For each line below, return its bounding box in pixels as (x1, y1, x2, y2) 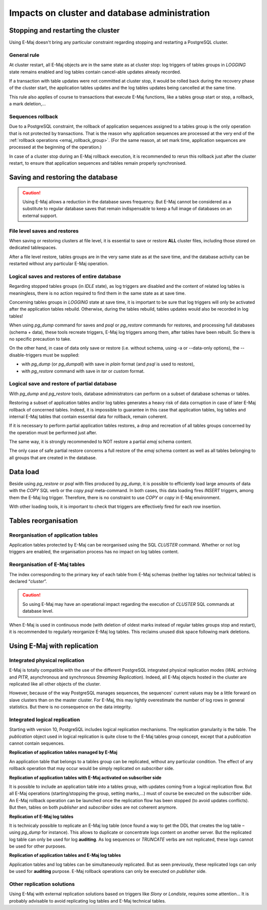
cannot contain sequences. (9, 740, 65, 746)
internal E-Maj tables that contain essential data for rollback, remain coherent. (9, 413, 168, 419)
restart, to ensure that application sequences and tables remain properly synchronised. (9, 160, 187, 166)
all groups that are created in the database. (9, 455, 97, 460)
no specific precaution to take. (9, 336, 72, 342)
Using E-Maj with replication (9, 641, 98, 650)
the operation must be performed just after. (9, 429, 97, 435)
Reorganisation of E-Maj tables (9, 561, 85, 568)
